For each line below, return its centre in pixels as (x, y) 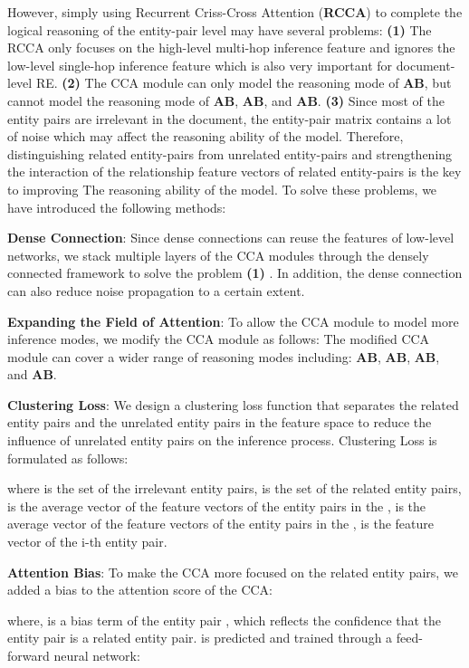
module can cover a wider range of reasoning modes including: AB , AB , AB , (224, 356)
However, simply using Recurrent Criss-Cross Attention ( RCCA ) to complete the (235, 12)
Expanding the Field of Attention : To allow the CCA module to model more (233, 321)
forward (29, 655)
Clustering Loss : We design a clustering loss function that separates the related (233, 404)
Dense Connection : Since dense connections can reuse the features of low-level (231, 238)
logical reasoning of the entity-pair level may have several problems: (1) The (220, 29)
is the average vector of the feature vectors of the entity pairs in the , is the (217, 506)
